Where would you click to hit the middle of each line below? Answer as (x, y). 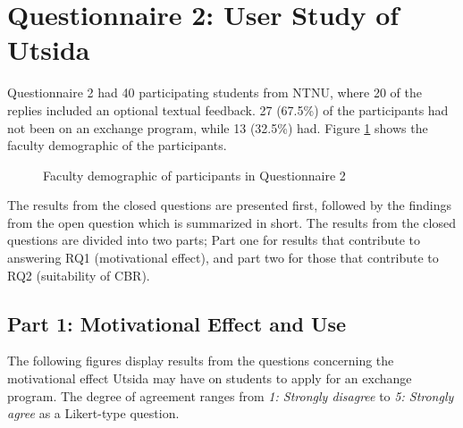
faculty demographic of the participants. (117, 145)
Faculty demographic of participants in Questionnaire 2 (194, 175)
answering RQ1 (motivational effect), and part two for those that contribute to (223, 258)
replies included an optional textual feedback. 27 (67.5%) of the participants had (228, 109)
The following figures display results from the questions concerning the (201, 361)
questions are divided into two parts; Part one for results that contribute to (214, 240)
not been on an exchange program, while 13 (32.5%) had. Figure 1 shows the (218, 127)
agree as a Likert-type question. (93, 413)
